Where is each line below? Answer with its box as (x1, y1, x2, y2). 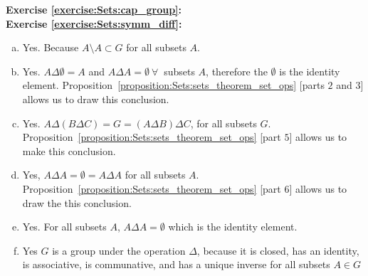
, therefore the (206, 63, 268, 78)
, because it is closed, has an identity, (196, 243, 359, 258)
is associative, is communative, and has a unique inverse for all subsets (22, 257, 330, 272)
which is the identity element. (168, 219, 298, 234)
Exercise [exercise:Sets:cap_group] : (6, 2, 182, 16)
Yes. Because (22, 40, 79, 55)
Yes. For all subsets (22, 219, 107, 234)
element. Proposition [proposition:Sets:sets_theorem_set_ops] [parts (22, 78, 325, 92)
